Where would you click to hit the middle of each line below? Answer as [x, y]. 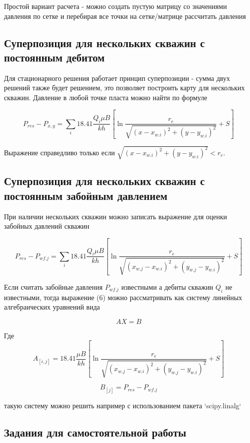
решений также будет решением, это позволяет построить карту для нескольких [125, 88]
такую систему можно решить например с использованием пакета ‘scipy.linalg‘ [123, 405]
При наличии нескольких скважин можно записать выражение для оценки [116, 216]
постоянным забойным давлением [86, 195]
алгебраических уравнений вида [52, 307]
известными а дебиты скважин [167, 286]
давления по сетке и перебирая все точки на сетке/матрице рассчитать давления [125, 16]
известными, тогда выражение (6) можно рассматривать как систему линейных [123, 297]
